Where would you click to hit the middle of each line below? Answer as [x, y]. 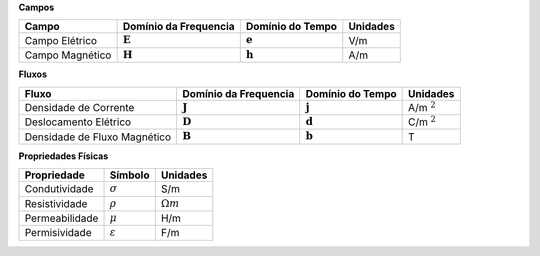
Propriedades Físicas [63, 156]
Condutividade [59, 189]
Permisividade [58, 233]
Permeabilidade [61, 218]
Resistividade [56, 203]
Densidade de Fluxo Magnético [98, 137]
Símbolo [129, 175]
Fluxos [32, 74]
